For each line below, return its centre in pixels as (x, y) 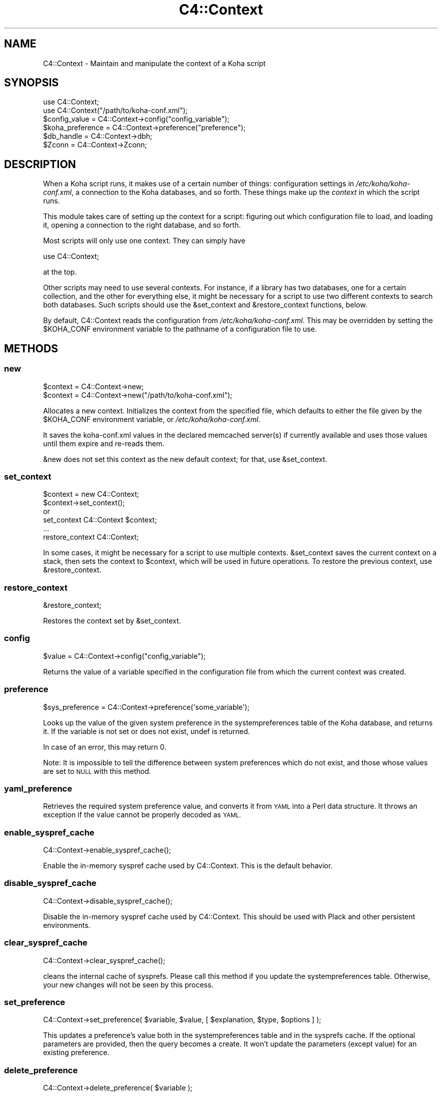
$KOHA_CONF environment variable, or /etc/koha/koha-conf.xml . (152, 419)
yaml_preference (38, 788)
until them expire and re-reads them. (104, 443)
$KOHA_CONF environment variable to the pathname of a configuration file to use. (180, 329)
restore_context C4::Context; (91, 537)
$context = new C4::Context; (91, 494)
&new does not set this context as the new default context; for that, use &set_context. (185, 459)
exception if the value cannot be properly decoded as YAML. (142, 815)
